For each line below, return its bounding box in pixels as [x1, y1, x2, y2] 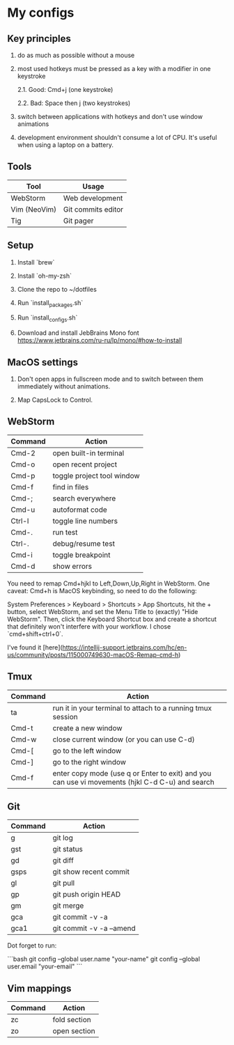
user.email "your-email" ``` [7, 962, 83, 971]
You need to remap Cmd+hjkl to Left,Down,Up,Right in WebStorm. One [7, 579, 210, 588]
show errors [52, 561, 93, 571]
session [52, 712, 78, 721]
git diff [52, 856, 75, 865]
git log [52, 833, 73, 843]
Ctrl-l [10, 516, 29, 526]
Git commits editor [63, 204, 124, 214]
